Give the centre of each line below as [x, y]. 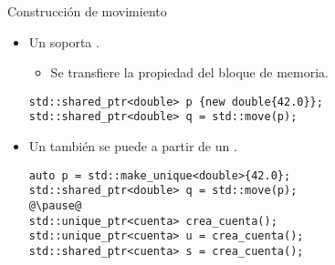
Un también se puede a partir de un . [133, 146]
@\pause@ [55, 206]
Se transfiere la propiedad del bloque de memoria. [189, 72]
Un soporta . [64, 41]
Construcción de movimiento [87, 11]
